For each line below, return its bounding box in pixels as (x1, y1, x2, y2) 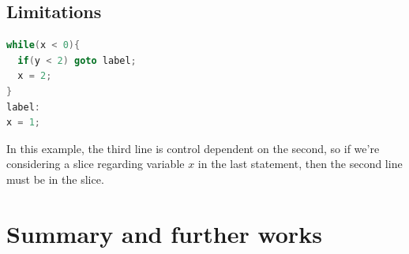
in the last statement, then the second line (197, 155, 403, 172)
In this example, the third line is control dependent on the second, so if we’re (6, 140, 380, 156)
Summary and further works (6, 217, 322, 249)
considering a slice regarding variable (6, 155, 185, 172)
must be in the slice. (6, 170, 104, 187)
